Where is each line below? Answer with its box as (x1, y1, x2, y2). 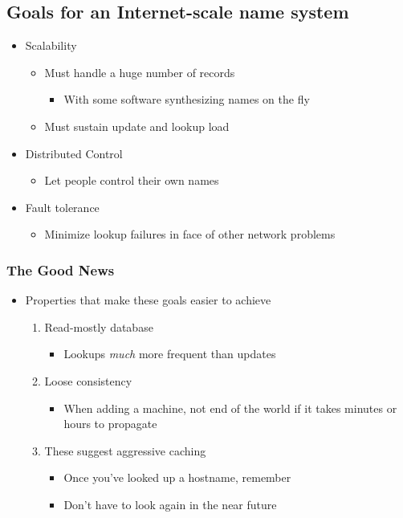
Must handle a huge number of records (44, 63, 235, 80)
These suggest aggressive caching (44, 442, 206, 459)
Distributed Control (25, 145, 123, 161)
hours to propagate (63, 415, 157, 432)
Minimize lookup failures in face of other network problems (44, 226, 336, 243)
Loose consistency (44, 372, 132, 389)
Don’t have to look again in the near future (63, 496, 277, 512)
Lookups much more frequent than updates (63, 345, 276, 362)
